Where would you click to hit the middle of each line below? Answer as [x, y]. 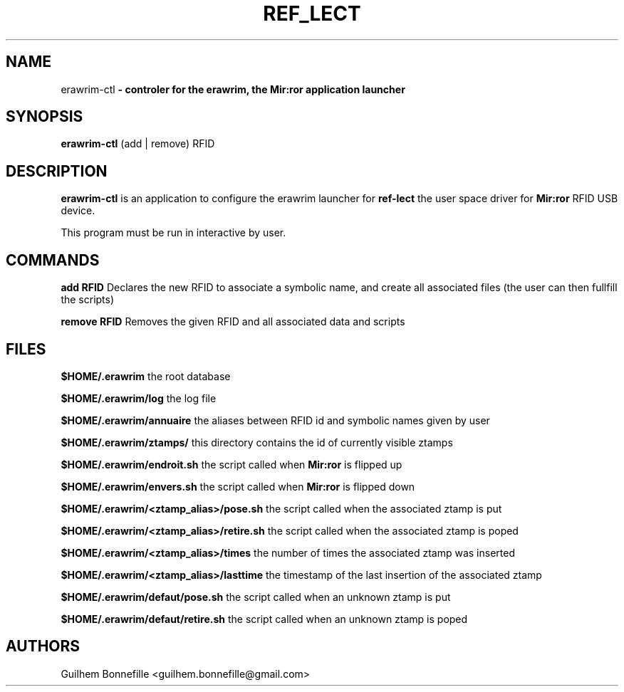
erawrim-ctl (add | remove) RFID [138, 144]
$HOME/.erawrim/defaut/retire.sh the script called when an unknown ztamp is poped [264, 619]
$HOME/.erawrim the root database [146, 376]
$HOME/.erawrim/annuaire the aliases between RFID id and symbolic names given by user [275, 420]
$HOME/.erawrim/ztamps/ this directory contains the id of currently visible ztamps [257, 442]
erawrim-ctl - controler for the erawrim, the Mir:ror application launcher [233, 89]
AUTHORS [43, 646]
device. [78, 211]
